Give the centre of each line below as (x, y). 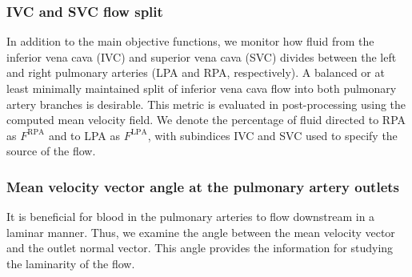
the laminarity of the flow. (71, 263)
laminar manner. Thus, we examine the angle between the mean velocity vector (201, 232)
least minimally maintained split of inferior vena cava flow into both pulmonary (202, 88)
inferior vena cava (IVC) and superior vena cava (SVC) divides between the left (202, 56)
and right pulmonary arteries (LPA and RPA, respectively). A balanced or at (196, 72)
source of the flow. (51, 151)
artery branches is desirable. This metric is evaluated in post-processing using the (206, 104)
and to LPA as (84, 135)
